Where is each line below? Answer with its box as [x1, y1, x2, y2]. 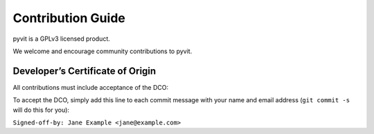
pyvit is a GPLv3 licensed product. [12, 35, 111, 43]
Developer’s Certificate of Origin [12, 65, 157, 77]
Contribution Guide [12, 10, 126, 26]
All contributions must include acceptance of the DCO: [12, 83, 169, 91]
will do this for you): [12, 106, 69, 114]
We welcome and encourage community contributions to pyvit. [12, 47, 193, 55]
